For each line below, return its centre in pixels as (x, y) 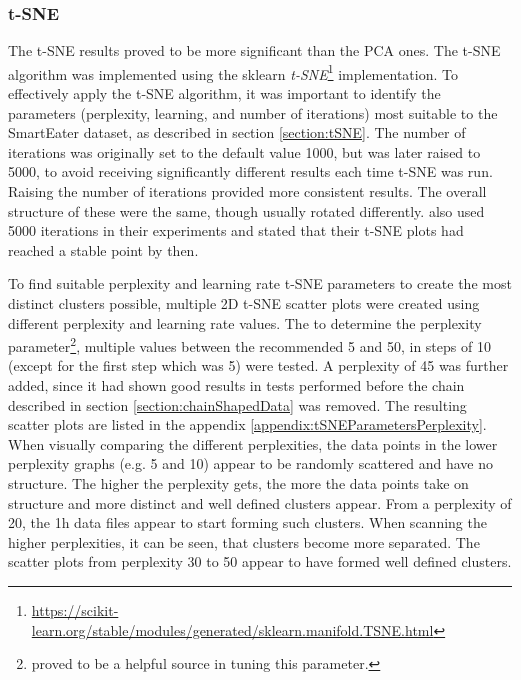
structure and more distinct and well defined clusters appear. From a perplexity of (260, 502)
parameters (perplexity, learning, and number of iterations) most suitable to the (253, 112)
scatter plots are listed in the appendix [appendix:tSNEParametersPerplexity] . (247, 424)
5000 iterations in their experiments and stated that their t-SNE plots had (236, 230)
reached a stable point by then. (103, 249)
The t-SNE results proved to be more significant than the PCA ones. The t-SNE (254, 50)
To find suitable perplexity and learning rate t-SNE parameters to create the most (260, 283)
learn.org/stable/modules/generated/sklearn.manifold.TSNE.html (232, 629)
